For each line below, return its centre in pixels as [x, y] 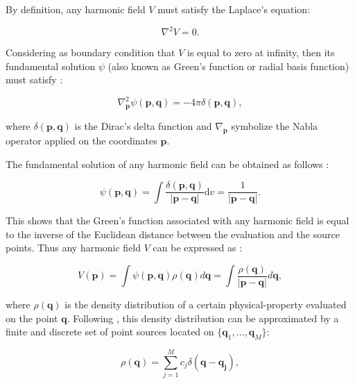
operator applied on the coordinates [81, 140]
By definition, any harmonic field [76, 9]
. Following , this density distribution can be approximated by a [203, 318]
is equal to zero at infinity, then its [261, 52]
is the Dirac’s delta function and [143, 126]
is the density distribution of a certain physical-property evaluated [206, 304]
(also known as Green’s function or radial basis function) [228, 66]
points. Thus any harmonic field [73, 248]
